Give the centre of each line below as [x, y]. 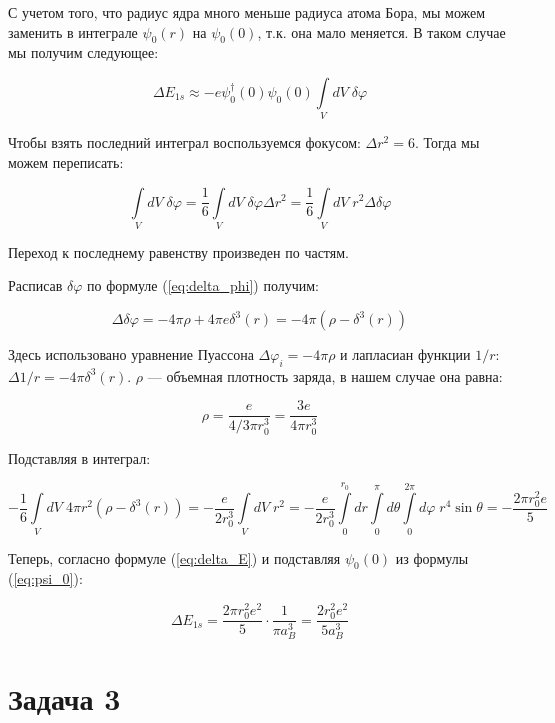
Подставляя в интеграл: [79, 457]
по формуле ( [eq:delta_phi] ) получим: [203, 285]
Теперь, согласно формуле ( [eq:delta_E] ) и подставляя [174, 557]
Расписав [35, 285]
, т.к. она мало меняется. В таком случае [381, 31]
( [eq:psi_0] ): [45, 578]
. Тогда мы [447, 142]
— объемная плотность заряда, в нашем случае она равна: [325, 375]
